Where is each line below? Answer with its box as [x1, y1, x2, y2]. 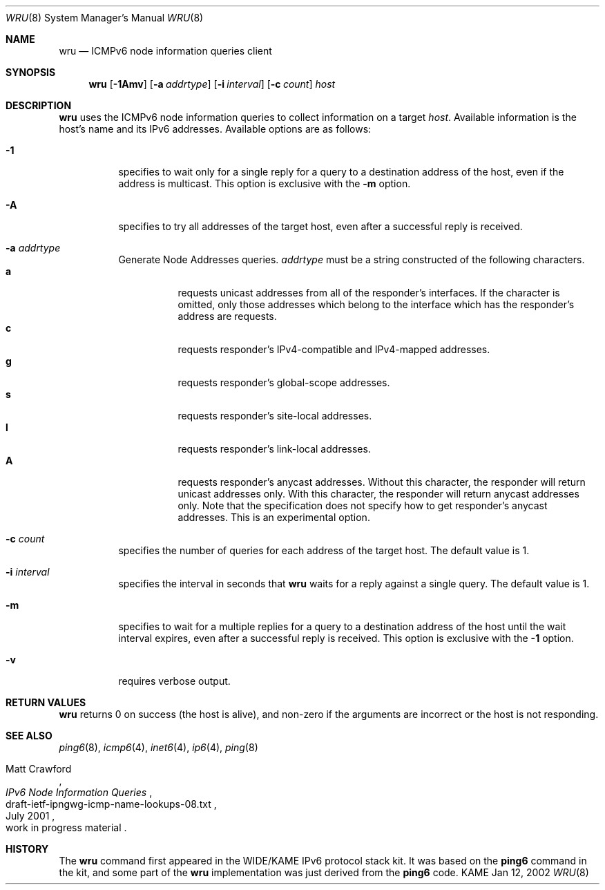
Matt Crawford [6, 763, 72, 775]
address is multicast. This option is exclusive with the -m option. [118, 178, 411, 189]
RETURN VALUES [6, 697, 86, 708]
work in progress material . [6, 822, 127, 833]
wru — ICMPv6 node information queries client [59, 45, 272, 57]
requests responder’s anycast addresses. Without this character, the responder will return [177, 476, 586, 488]
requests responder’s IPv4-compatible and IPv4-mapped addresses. [177, 343, 490, 355]
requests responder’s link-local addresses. [177, 443, 371, 455]
